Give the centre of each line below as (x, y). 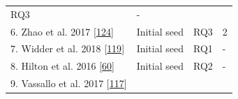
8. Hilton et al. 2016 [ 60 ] (62, 66)
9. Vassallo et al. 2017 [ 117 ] (69, 83)
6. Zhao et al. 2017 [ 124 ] (62, 31)
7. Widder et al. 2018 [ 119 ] (68, 48)
